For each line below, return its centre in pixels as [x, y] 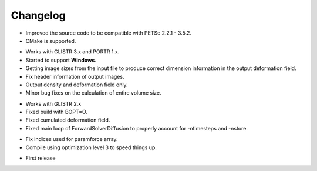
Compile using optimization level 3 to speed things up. [91, 147]
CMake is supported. [51, 41]
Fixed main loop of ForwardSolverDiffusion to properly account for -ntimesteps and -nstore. [136, 128]
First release [41, 158]
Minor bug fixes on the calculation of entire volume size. [93, 93]
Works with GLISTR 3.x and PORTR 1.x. [72, 52]
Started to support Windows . [61, 60]
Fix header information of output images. [75, 76]
